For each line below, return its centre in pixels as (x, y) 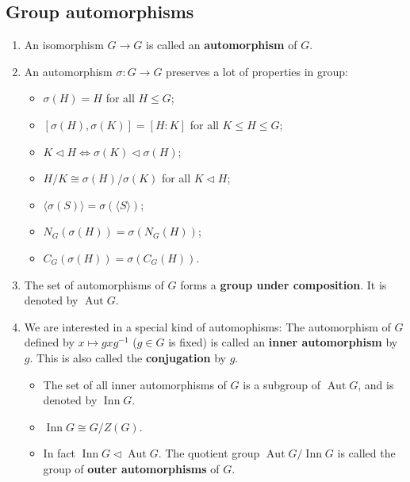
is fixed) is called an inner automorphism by (283, 342)
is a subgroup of (282, 384)
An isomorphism (64, 45)
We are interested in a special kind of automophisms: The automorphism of (207, 326)
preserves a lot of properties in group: (257, 71)
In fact (59, 453)
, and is (376, 384)
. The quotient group (209, 453)
